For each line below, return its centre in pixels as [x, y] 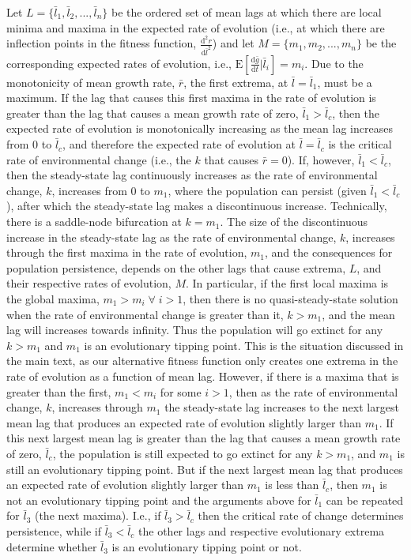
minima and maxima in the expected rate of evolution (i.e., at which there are [196, 27]
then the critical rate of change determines [301, 515]
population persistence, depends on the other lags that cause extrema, [176, 267]
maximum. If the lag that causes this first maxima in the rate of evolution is [191, 98]
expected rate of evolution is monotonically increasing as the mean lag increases [200, 128]
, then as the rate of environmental [313, 391]
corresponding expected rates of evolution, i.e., [119, 63]
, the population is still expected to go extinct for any [183, 453]
